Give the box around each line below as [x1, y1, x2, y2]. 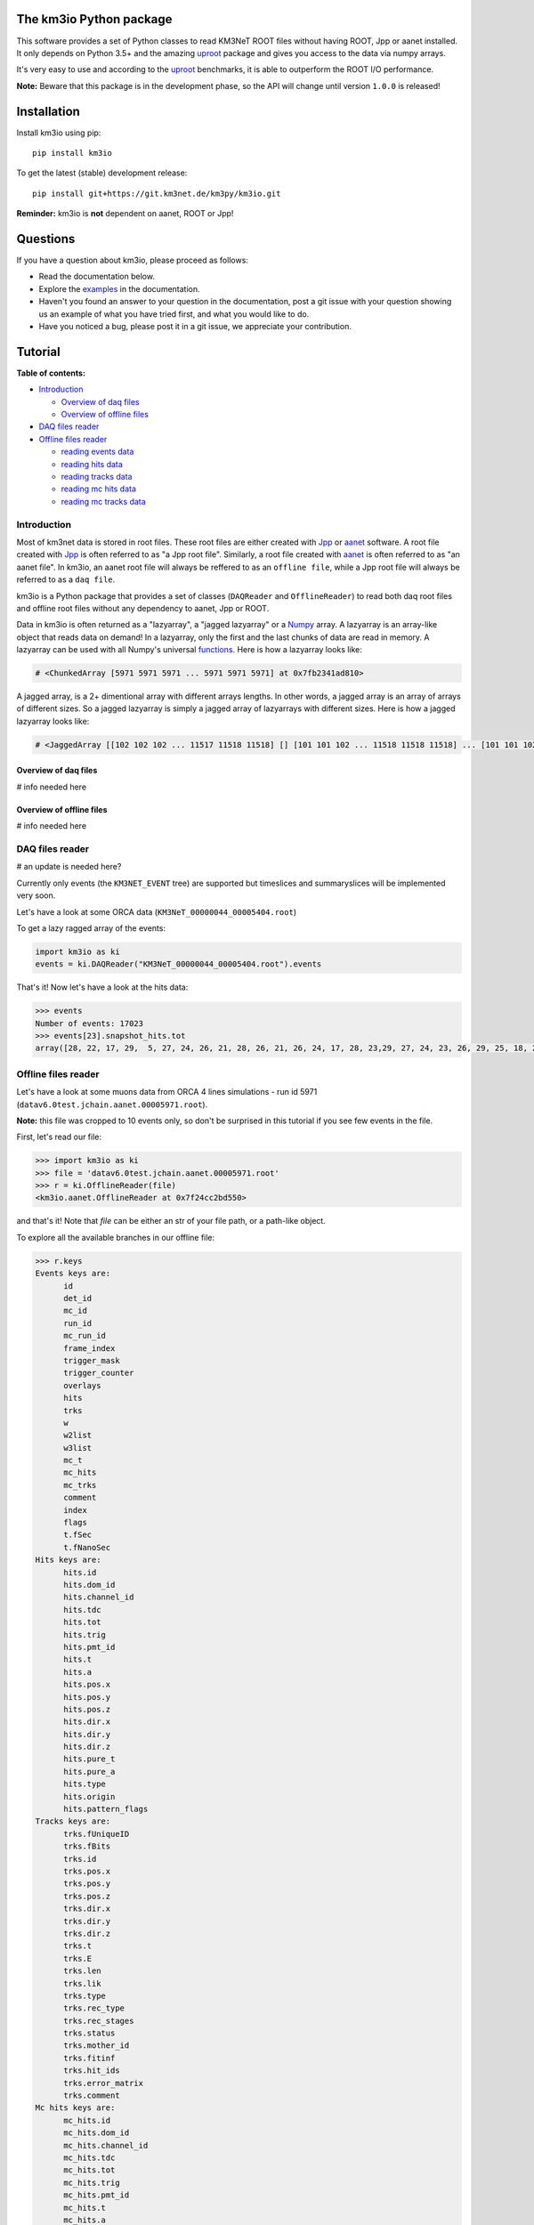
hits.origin [63, 1792, 116, 1801]
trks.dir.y [63, 1916, 111, 1926]
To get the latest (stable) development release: [16, 167, 188, 178]
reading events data [61, 446, 134, 457]
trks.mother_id [63, 2041, 130, 2051]
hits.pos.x [63, 1679, 111, 1690]
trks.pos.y [63, 1879, 111, 1889]
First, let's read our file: [16, 1131, 102, 1143]
